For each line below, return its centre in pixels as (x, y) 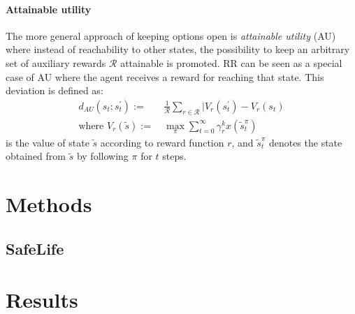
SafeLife (35, 248)
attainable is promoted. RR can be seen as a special (231, 62)
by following (102, 156)
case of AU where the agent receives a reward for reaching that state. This (165, 76)
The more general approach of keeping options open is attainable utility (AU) (171, 35)
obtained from (36, 156)
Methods (49, 204)
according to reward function (162, 142)
